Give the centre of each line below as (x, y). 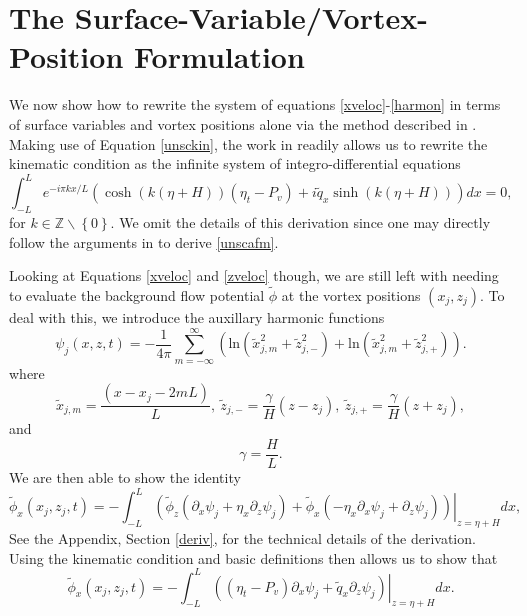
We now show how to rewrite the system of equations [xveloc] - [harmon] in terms (255, 104)
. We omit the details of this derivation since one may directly (300, 221)
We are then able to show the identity (125, 477)
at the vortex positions (351, 294)
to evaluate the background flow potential (137, 294)
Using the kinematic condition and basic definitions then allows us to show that (253, 557)
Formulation (219, 56)
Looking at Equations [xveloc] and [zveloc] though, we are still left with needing (254, 275)
